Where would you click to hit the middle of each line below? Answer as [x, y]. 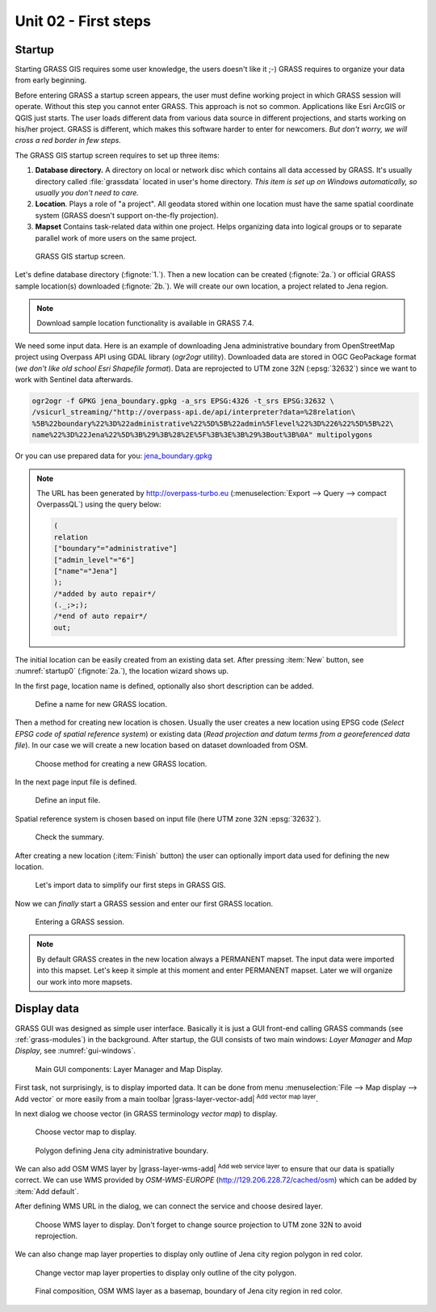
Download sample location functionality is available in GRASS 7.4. [145, 323]
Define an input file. [68, 801]
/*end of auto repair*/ [101, 616]
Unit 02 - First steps [83, 21]
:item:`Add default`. [47, 1191]
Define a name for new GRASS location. [101, 704]
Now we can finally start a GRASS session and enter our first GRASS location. [144, 903]
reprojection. [57, 1236]
